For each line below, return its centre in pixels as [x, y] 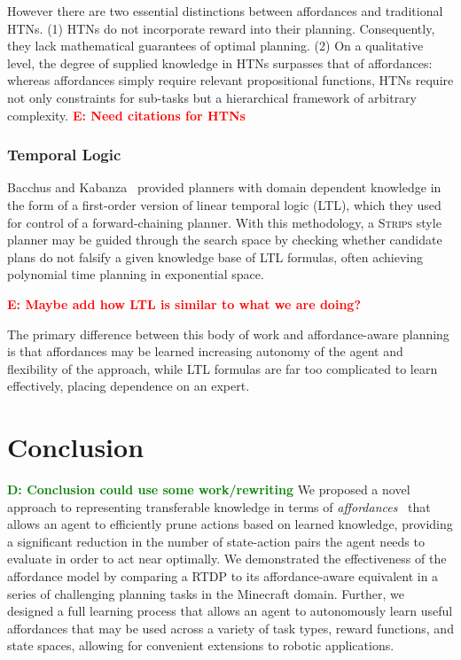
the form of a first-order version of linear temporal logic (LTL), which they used [224, 204]
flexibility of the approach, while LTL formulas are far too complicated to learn [223, 368]
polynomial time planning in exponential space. [136, 274]
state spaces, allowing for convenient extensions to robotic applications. [201, 645]
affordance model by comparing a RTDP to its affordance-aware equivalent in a [223, 576]
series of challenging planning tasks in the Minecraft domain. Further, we [206, 593]
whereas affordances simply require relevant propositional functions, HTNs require [230, 80]
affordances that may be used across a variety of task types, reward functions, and [230, 628]
